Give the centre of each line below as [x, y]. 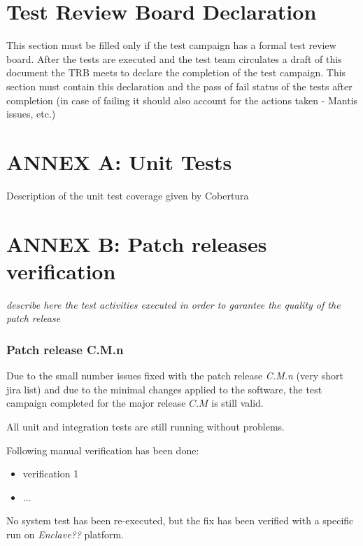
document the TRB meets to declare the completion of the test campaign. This [176, 72]
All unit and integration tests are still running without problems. [145, 426]
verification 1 [51, 474]
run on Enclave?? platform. [65, 534]
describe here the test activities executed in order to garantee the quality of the [173, 304]
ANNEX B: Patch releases [137, 243]
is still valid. [237, 403]
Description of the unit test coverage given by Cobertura [128, 195]
